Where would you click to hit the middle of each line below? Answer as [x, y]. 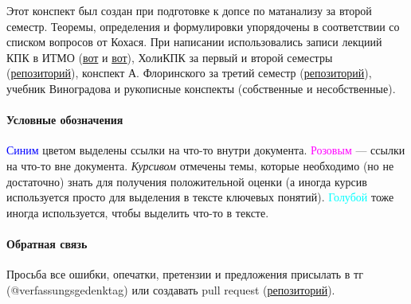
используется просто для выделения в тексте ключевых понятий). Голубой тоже [200, 197]
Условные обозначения [65, 120]
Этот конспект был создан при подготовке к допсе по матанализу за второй [189, 10]
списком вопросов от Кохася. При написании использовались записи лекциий [194, 42]
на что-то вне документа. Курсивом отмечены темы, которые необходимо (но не [200, 165]
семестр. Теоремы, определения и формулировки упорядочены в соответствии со [203, 26]
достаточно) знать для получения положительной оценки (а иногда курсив [187, 181]
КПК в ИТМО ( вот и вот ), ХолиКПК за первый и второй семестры [170, 57]
